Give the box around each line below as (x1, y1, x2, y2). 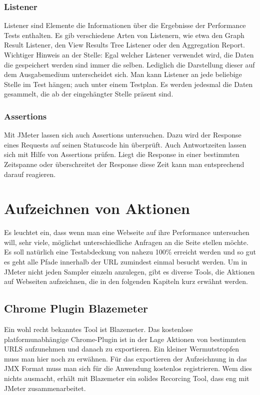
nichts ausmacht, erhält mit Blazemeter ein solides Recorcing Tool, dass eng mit (4, 373, 249, 383)
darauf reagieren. (4, 168, 56, 179)
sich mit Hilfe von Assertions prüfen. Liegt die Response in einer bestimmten (4, 149, 239, 159)
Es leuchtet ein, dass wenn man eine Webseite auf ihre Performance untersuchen (4, 227, 249, 237)
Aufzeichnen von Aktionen (4, 198, 190, 218)
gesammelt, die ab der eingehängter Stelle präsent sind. (4, 88, 173, 99)
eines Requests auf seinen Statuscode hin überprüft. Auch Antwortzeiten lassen (4, 139, 246, 149)
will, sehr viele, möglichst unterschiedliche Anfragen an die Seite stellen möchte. (4, 236, 248, 247)
